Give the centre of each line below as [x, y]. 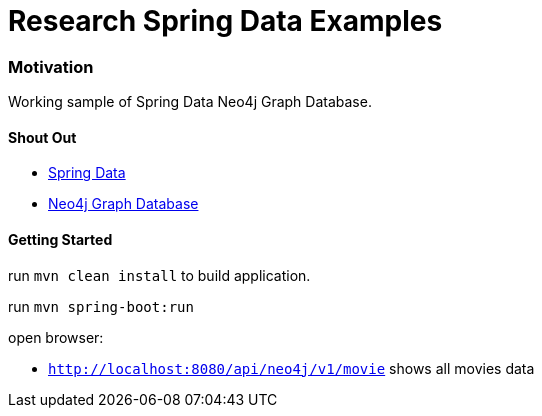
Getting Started [60, 239]
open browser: [56, 337]
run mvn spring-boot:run [101, 306]
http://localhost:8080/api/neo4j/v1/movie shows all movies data [291, 368]
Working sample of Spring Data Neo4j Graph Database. [190, 102]
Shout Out [42, 137]
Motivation [51, 66]
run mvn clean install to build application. [159, 275]
